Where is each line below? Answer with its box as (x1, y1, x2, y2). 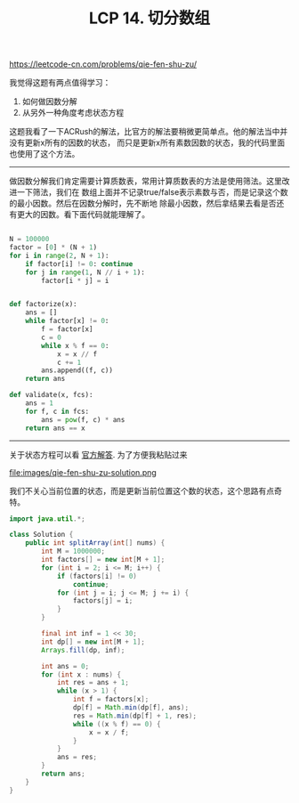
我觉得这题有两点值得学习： (9, 77, 111, 88)
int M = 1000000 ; (41, 547, 105, 556)
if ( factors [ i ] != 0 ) (56, 572, 138, 580)
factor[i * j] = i (41, 276, 109, 285)
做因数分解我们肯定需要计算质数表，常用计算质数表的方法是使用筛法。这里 (9, 175, 282, 187)
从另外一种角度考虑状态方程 (21, 108, 125, 118)
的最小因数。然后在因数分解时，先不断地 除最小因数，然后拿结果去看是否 (9, 198, 277, 209)
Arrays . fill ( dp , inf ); (41, 645, 125, 654)
